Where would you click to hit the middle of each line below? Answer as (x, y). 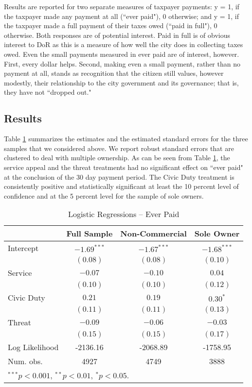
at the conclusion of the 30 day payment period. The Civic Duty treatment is (119, 177)
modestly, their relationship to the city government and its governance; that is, (121, 82)
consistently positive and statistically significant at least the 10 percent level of (121, 186)
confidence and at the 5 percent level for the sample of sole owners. (104, 195)
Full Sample (90, 234)
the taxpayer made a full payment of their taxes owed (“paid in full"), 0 (111, 25)
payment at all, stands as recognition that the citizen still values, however (114, 73)
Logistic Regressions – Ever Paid (124, 214)
